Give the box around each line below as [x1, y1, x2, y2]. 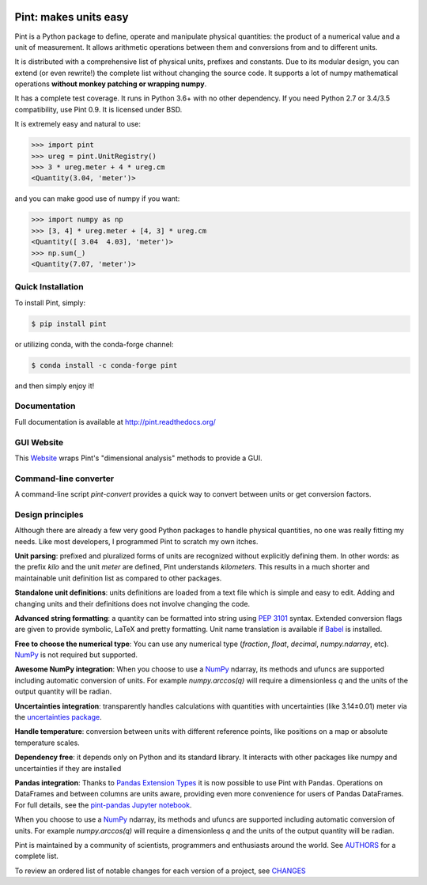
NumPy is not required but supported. [14, 650, 138, 660]
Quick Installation [14, 282, 84, 293]
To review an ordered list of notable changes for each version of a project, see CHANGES [14, 866, 306, 876]
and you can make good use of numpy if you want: [14, 194, 180, 203]
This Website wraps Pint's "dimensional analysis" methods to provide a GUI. [14, 453, 263, 463]
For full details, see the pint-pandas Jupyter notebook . [14, 800, 192, 810]
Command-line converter [14, 473, 115, 484]
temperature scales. [14, 738, 81, 747]
